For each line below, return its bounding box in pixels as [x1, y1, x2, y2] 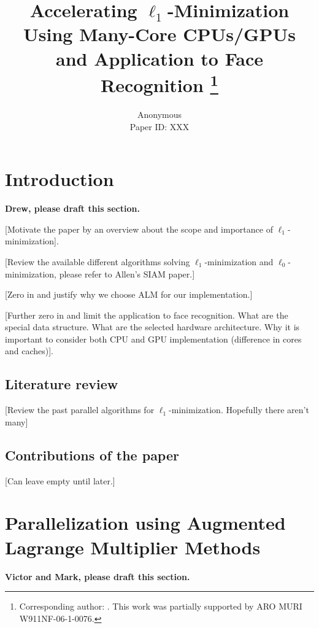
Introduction [5, 166, 114, 192]
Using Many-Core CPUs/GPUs [23, 21, 296, 47]
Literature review [5, 374, 118, 393]
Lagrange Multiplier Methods [5, 534, 261, 559]
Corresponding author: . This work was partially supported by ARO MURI [19, 600, 302, 613]
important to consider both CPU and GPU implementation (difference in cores [5, 332, 302, 345]
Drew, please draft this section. [5, 202, 140, 215]
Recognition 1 [101, 69, 218, 98]
